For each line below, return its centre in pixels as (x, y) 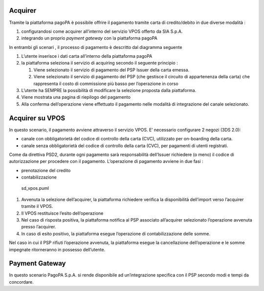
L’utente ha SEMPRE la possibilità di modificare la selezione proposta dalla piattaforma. (109, 90)
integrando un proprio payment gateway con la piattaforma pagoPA (89, 38)
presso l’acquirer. (39, 227)
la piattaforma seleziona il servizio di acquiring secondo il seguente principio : (99, 63)
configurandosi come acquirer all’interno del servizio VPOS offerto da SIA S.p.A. (102, 31)
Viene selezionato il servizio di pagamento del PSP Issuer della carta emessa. (111, 70)
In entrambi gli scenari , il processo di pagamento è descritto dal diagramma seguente (96, 47)
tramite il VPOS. (37, 206)
